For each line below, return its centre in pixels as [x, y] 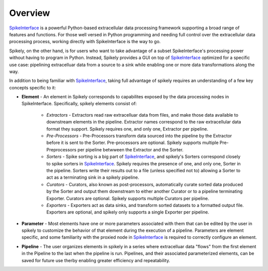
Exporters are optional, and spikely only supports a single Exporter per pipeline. [128, 212]
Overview [30, 13]
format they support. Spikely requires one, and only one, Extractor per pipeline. [127, 129]
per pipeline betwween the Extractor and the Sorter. [131, 149]
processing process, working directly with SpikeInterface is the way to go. [85, 42]
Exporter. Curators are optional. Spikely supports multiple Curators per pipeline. [128, 198]
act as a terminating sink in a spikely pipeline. [93, 177]
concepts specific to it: [33, 87]
